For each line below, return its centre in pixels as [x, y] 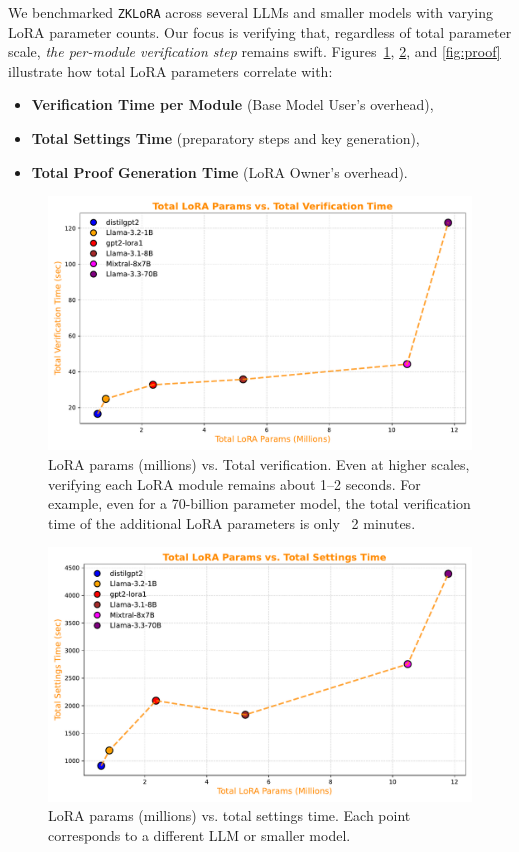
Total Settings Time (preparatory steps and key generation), [225, 138]
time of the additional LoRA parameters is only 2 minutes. [232, 522]
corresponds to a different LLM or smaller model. [199, 834]
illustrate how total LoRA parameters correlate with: [170, 70]
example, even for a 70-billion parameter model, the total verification [259, 503]
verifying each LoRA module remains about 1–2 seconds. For [234, 483]
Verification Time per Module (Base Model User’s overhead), [232, 104]
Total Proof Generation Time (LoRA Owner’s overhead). [219, 171]
